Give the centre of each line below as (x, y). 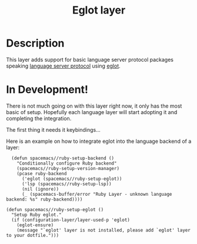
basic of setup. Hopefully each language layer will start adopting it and (92, 112)
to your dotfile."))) (33, 235)
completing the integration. (39, 118)
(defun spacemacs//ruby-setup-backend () (63, 158)
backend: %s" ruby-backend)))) (44, 199)
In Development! (47, 90)
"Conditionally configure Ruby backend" (67, 163)
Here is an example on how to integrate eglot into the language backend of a (99, 141)
